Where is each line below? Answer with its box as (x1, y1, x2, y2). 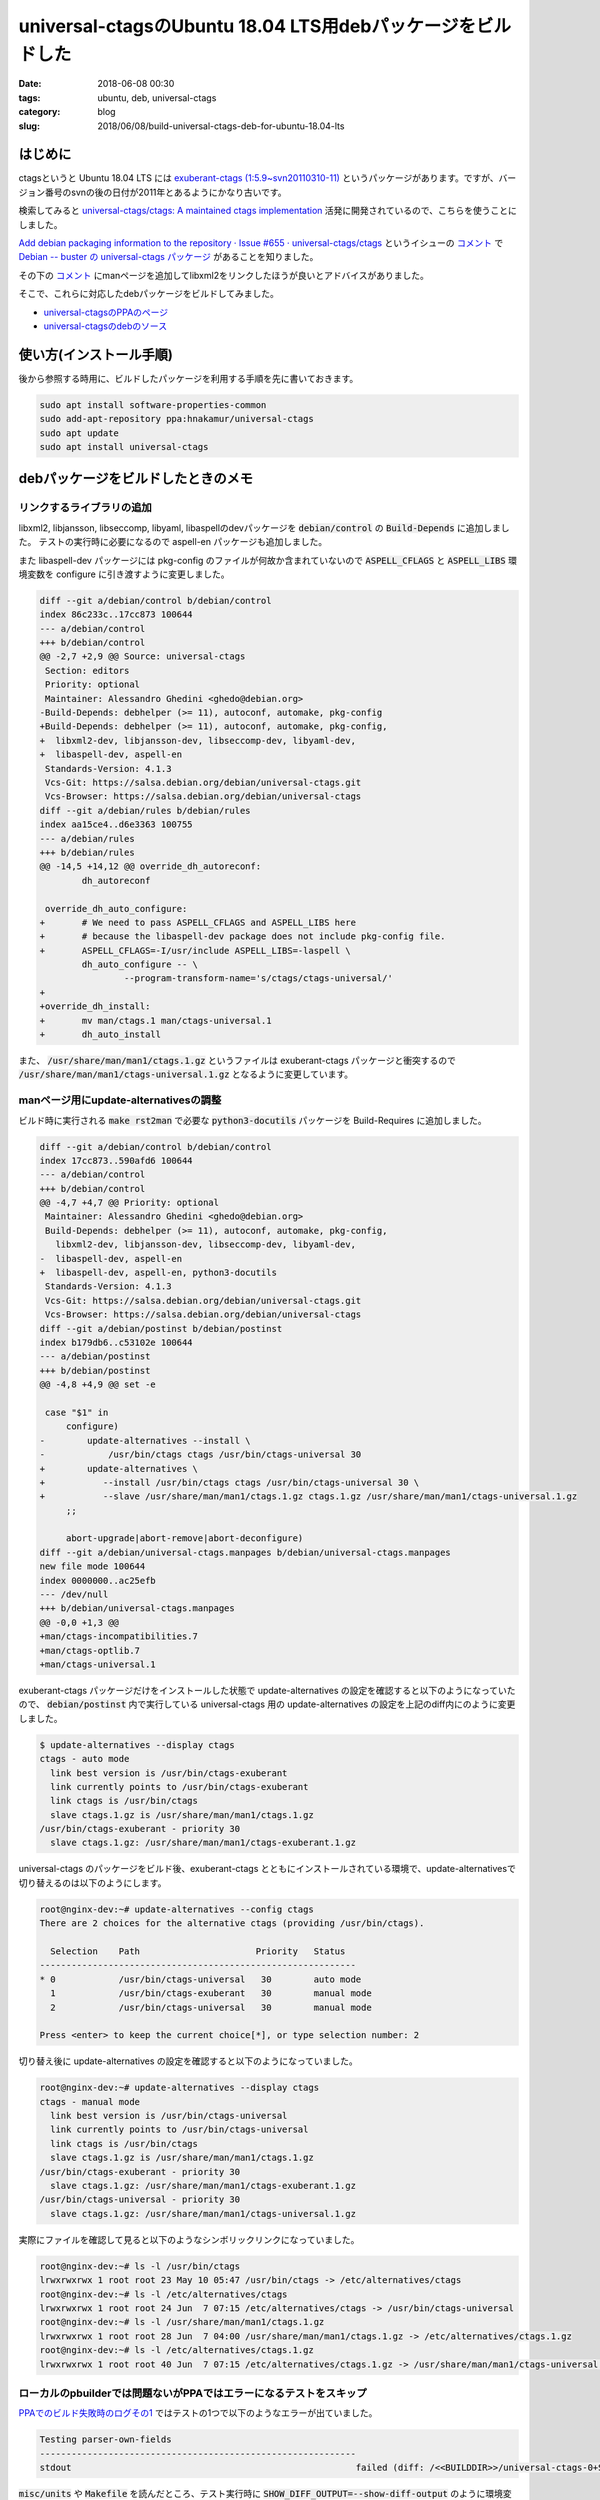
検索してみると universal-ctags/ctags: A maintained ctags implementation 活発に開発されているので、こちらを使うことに (18, 205, 517, 217)
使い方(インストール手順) (18, 346, 174, 363)
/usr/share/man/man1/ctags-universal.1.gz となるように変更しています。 (18, 1068, 354, 1080)
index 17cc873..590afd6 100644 (39, 1155, 194, 1166)
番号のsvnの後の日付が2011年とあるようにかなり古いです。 (44, 186, 287, 198)
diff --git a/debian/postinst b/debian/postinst (39, 1323, 283, 1334)
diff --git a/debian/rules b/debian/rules (39, 805, 251, 816)
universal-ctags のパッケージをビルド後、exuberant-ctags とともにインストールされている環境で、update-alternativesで (18, 1863, 517, 1875)
